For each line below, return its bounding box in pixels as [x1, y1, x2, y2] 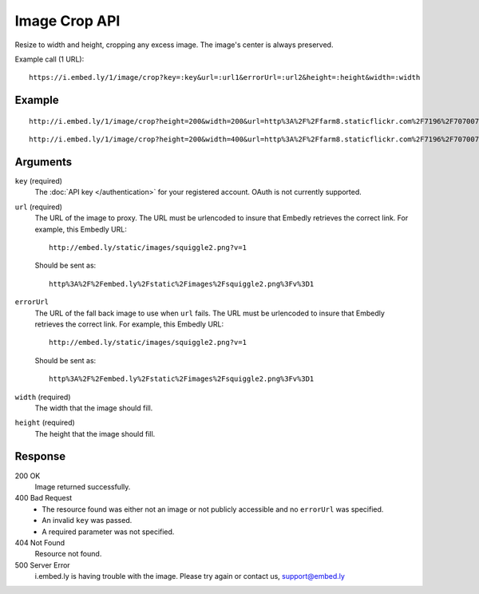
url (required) [14, 202, 63, 212]
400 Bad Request [14, 493, 73, 503]
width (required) [14, 392, 71, 402]
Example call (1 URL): [14, 54, 85, 64]
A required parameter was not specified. [42, 527, 175, 537]
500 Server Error [14, 560, 71, 570]
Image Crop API [14, 12, 121, 30]
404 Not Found [14, 537, 65, 547]
